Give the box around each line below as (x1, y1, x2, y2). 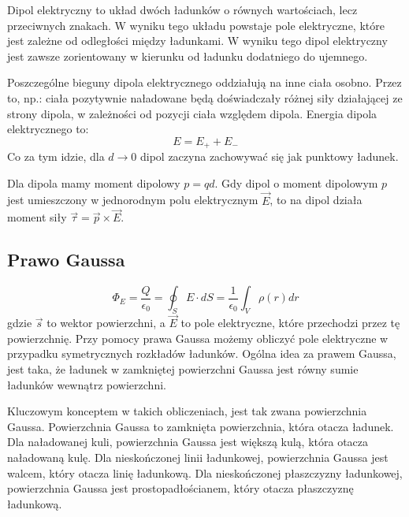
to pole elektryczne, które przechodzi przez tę (180, 314, 400, 331)
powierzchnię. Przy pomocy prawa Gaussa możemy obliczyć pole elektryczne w (7, 329, 389, 346)
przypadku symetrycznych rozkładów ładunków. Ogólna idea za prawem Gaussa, (7, 345, 396, 362)
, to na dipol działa (270, 192, 363, 208)
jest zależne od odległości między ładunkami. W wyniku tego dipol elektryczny (7, 32, 388, 49)
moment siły (7, 209, 67, 225)
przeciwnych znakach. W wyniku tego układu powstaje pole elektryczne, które (7, 17, 385, 33)
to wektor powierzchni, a (46, 314, 165, 331)
